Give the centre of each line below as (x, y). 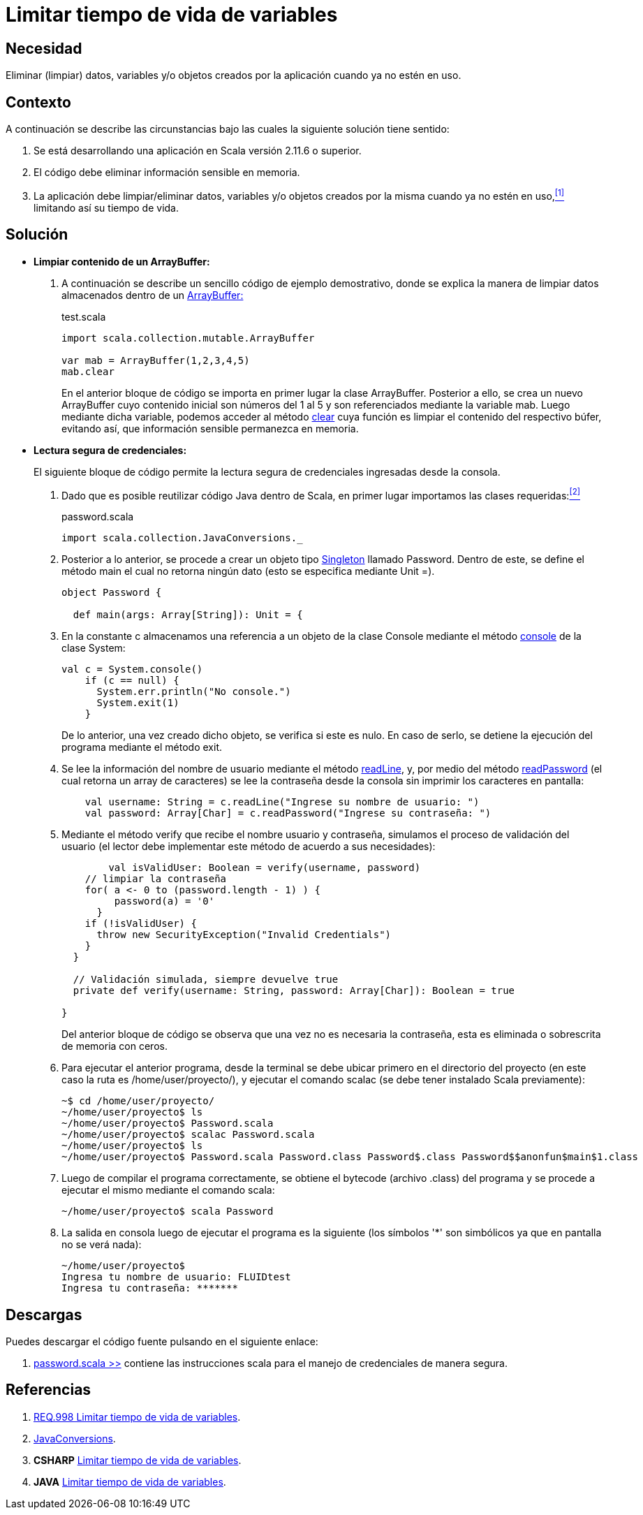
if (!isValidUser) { (141, 924)
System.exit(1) (138, 703)
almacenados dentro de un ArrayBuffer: (153, 295)
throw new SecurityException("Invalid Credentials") (244, 935)
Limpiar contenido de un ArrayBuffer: (122, 261)
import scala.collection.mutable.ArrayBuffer (188, 338)
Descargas (44, 1315)
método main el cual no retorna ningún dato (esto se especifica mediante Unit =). (248, 571)
